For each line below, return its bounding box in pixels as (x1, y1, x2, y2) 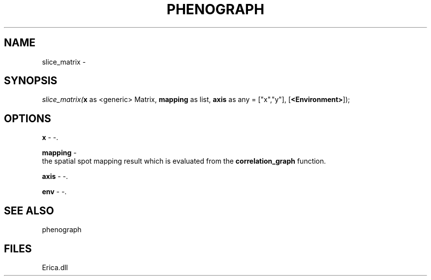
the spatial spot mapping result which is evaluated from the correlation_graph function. (42, 157, 326, 166)
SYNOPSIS (4, 74, 58, 87)
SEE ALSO (4, 204, 54, 217)
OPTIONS (4, 112, 51, 125)
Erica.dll (42, 263, 68, 272)
